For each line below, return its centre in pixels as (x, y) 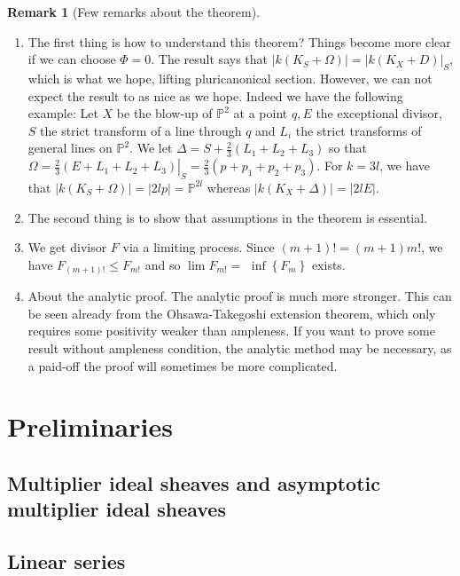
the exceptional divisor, (379, 113)
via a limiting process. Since (199, 247)
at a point (261, 113)
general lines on (70, 148)
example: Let (63, 113)
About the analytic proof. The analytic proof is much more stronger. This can (240, 296)
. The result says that (209, 59)
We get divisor (67, 247)
